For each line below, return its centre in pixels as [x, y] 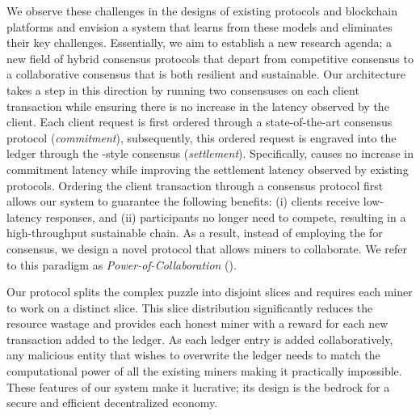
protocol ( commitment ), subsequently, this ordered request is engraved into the [202, 137]
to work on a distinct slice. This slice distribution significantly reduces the [190, 307]
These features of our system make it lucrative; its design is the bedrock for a [198, 386]
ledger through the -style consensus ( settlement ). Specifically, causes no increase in [210, 153]
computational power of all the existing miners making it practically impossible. [204, 371]
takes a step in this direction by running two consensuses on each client [183, 89]
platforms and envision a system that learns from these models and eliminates [199, 26]
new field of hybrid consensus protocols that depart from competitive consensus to [210, 58]
